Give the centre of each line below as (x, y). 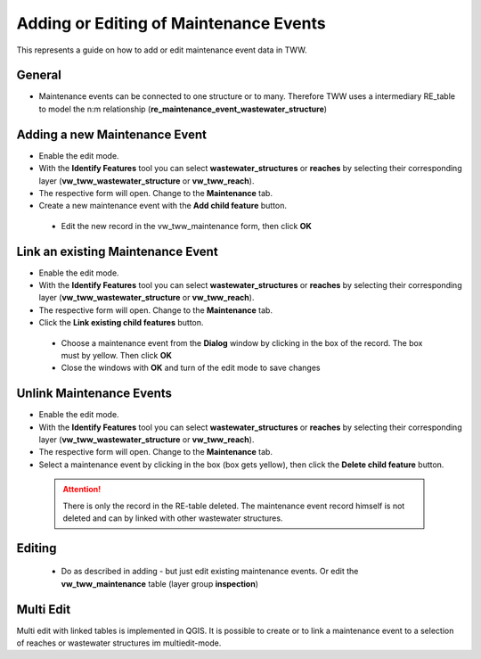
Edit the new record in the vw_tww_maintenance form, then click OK (186, 226)
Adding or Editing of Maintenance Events (171, 23)
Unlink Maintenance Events (94, 394)
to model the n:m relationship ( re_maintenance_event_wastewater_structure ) (183, 109)
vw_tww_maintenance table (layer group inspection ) (159, 583)
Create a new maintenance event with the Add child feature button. (163, 206)
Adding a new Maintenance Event (111, 134)
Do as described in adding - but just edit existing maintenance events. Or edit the (210, 572)
